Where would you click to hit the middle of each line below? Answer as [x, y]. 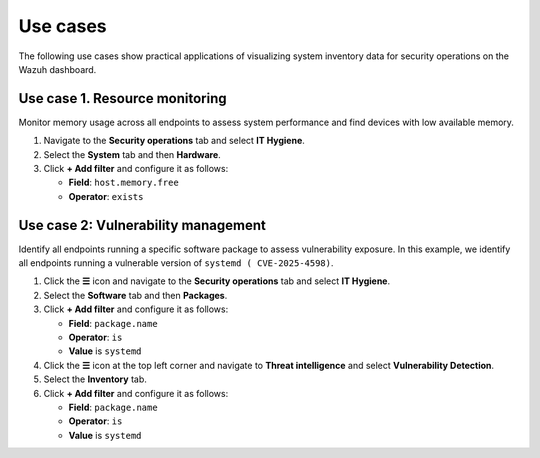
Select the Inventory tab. [95, 379]
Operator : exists [106, 196]
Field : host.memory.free [123, 182]
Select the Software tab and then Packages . [135, 295]
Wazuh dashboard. [57, 69]
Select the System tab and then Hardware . [132, 154]
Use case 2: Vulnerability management [142, 225]
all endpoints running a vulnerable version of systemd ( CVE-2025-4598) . [176, 263]
